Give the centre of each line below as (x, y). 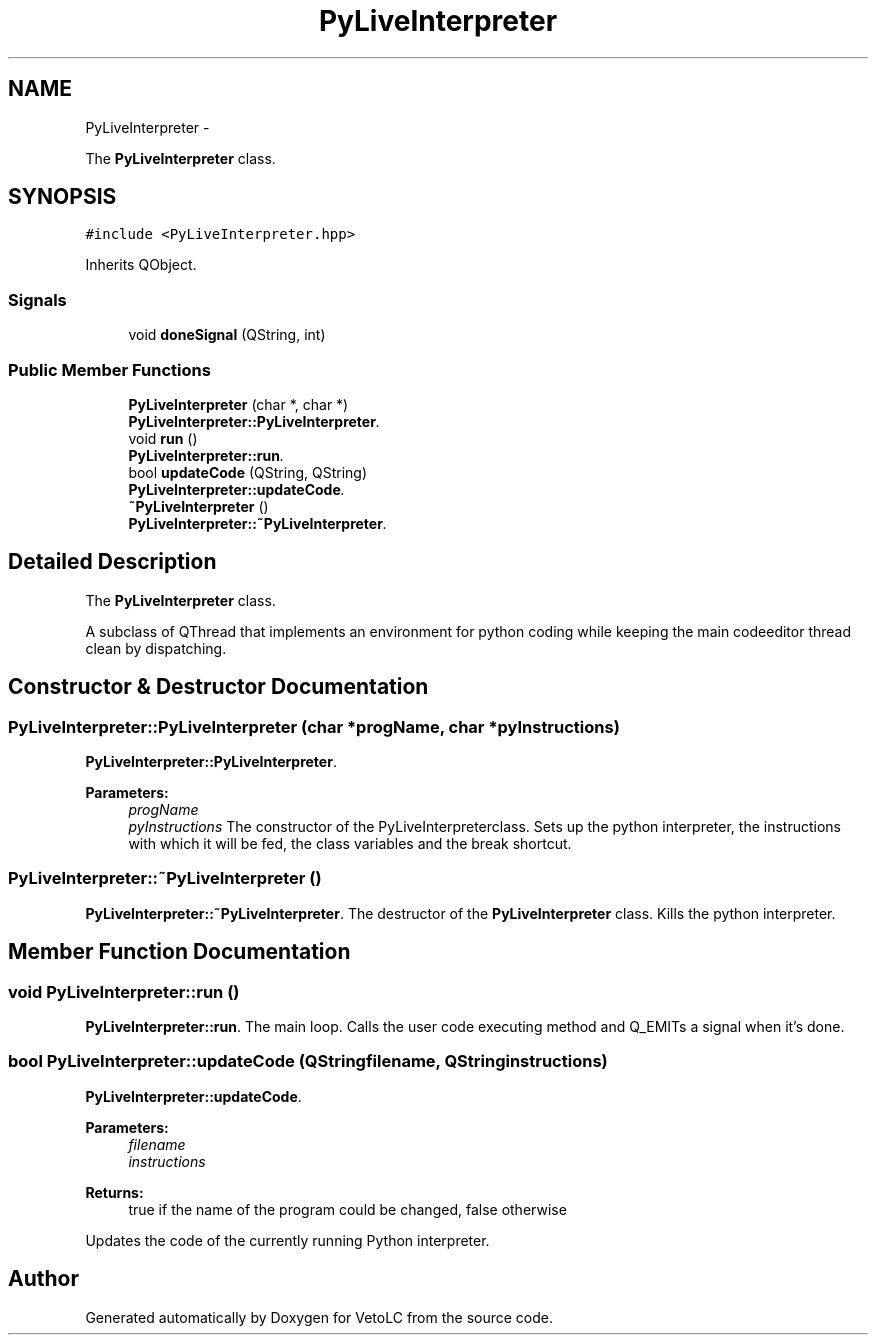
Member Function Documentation (179, 952)
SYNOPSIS (62, 197)
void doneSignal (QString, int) (227, 335)
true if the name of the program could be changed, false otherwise (347, 1209)
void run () (163, 438)
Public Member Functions (109, 369)
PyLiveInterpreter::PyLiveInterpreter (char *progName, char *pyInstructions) (314, 726)
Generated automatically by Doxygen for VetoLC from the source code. (319, 1317)
